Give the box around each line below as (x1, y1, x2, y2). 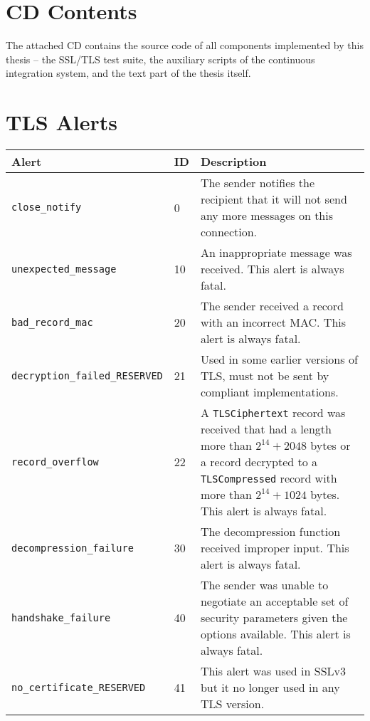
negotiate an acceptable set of (200, 593, 349, 610)
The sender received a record (200, 298, 344, 315)
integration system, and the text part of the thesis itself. (6, 65, 251, 80)
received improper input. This (200, 540, 349, 557)
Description (200, 153, 267, 170)
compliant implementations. (200, 384, 339, 401)
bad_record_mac (11, 316, 93, 328)
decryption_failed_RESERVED (11, 369, 163, 381)
